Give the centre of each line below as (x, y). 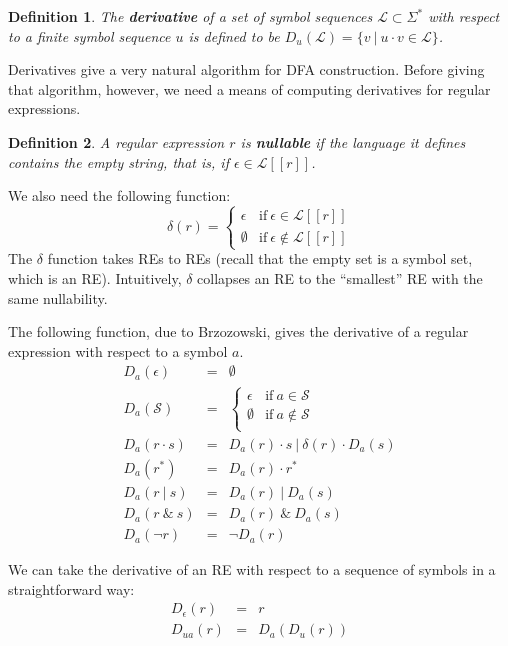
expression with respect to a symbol (118, 350)
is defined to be (234, 35)
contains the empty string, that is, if (118, 161)
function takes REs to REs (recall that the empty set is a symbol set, (260, 258)
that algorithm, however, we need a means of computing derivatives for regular (249, 88)
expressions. (44, 108)
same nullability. (58, 297)
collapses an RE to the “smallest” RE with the (340, 277)
